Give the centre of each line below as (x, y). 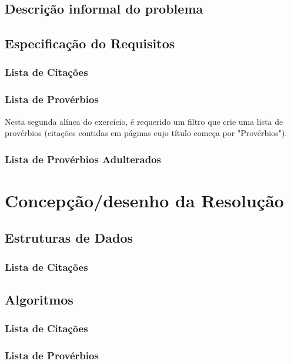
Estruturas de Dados (69, 238)
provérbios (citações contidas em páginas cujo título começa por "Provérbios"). (146, 133)
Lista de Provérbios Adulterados (83, 159)
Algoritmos (39, 300)
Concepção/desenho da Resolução (144, 200)
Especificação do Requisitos (90, 43)
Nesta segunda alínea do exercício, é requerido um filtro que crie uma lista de (144, 121)
